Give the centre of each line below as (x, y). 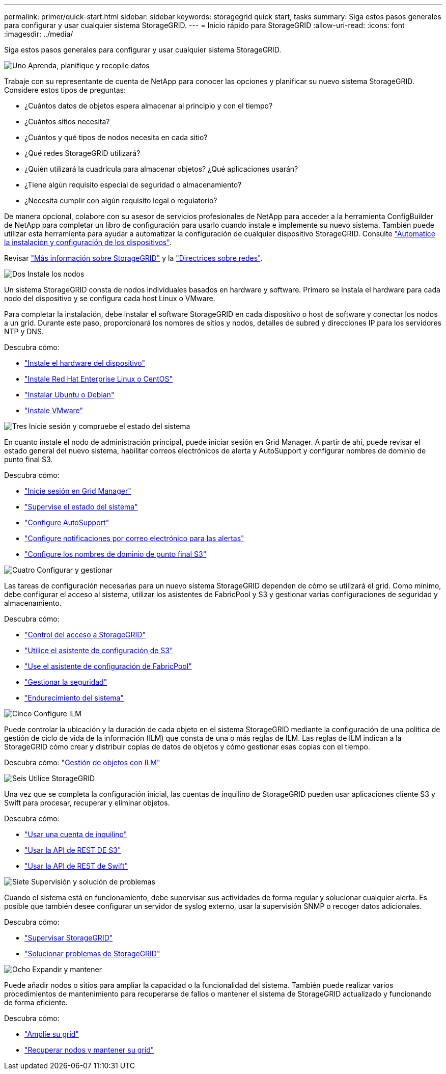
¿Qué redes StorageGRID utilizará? (82, 153)
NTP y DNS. (24, 331)
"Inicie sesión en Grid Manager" (78, 491)
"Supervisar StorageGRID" (69, 938)
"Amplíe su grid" (52, 1034)
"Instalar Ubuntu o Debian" (69, 395)
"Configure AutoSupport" (67, 522)
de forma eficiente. (36, 1002)
